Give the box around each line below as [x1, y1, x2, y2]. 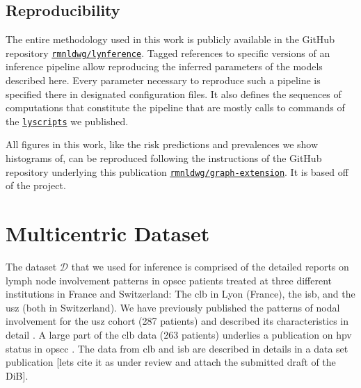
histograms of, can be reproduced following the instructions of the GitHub [6, 151, 322, 165]
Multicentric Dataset [6, 219, 210, 248]
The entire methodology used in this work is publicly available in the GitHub [6, 32, 335, 47]
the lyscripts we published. [6, 113, 129, 128]
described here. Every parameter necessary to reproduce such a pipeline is [6, 73, 321, 88]
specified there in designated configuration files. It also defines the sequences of [6, 86, 342, 101]
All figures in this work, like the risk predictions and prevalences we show [6, 137, 319, 152]
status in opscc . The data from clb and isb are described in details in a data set [6, 341, 348, 355]
